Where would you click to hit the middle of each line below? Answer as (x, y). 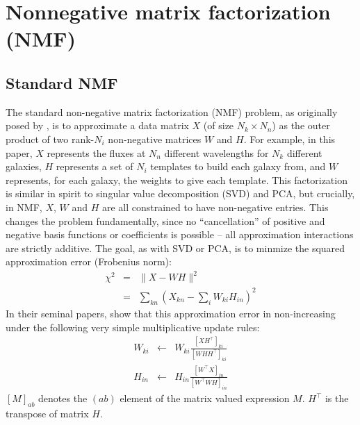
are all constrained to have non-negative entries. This (215, 207)
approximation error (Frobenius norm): (89, 261)
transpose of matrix (47, 414)
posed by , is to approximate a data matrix (97, 125)
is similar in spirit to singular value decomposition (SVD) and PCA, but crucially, (180, 193)
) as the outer (301, 125)
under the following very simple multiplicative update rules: (133, 327)
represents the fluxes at (96, 152)
